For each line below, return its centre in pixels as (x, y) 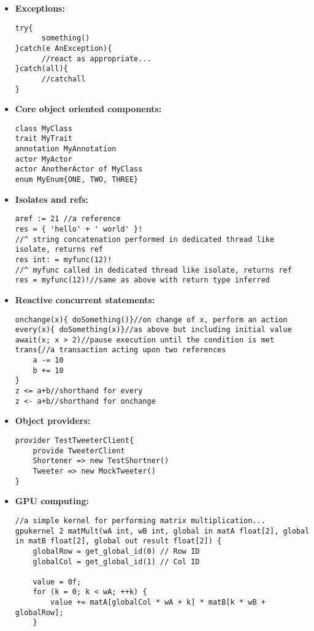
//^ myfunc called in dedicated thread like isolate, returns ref (153, 270)
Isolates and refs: (52, 199)
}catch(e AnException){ (63, 48)
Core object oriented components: (88, 109)
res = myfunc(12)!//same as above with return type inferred (143, 280)
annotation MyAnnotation (66, 149)
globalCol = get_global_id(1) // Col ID (116, 561)
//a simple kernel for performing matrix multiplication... (140, 520)
